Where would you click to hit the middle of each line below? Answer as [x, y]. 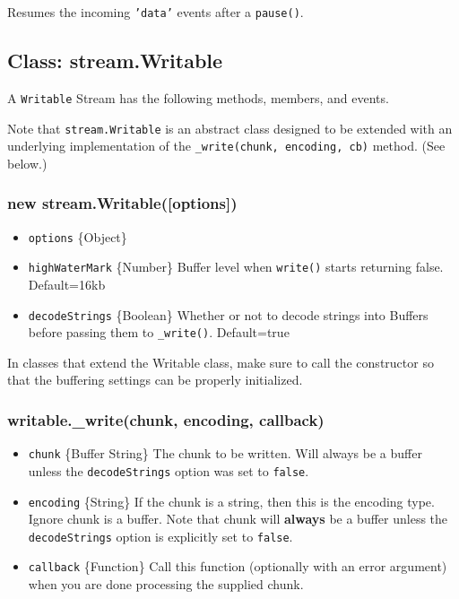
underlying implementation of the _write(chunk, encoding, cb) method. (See [226, 146]
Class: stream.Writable [115, 61]
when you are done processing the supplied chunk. [166, 584]
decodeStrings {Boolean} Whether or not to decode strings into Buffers [228, 314]
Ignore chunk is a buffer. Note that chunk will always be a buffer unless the [238, 519]
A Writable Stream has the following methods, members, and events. [198, 97]
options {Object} [78, 236]
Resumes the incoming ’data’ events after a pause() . [156, 12]
